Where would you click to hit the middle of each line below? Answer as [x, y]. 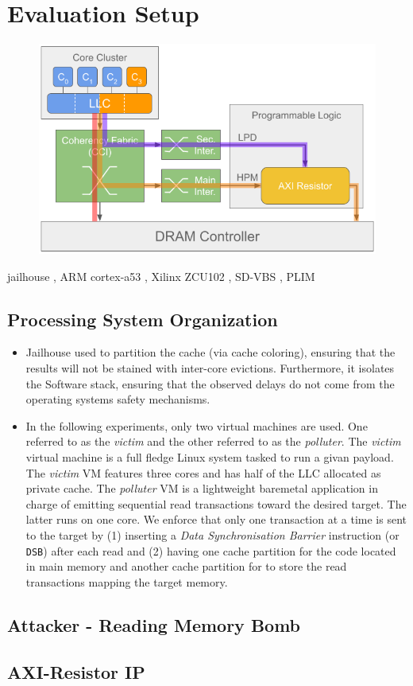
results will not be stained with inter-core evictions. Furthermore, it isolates [210, 368]
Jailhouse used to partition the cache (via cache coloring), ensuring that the [210, 352]
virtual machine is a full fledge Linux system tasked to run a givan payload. [210, 457]
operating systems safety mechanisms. [118, 399]
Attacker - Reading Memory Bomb [154, 624]
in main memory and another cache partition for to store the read [186, 566]
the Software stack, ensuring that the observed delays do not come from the [210, 383]
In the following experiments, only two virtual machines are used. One [197, 425]
